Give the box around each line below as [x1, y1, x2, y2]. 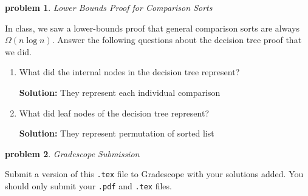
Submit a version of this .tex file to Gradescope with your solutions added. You [5, 167, 304, 180]
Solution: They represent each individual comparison [19, 86, 221, 98]
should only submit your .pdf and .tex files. [5, 180, 172, 192]
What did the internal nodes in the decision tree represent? [19, 66, 240, 78]
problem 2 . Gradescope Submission [5, 147, 140, 160]
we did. [5, 45, 32, 58]
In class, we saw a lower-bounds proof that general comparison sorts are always [5, 21, 299, 34]
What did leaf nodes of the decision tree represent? [19, 106, 210, 119]
